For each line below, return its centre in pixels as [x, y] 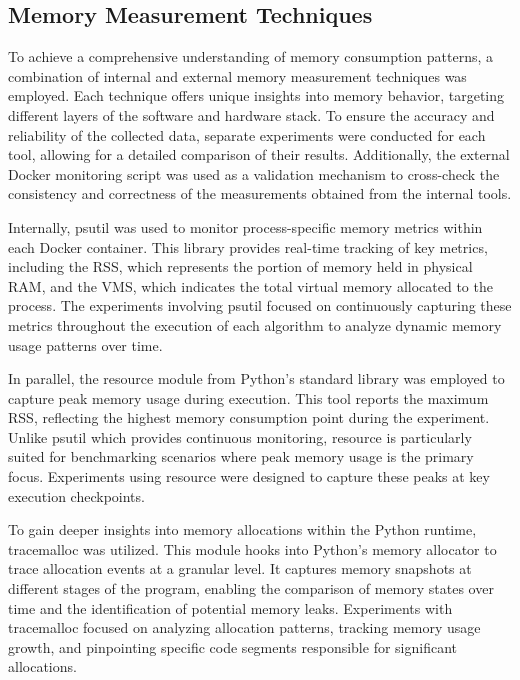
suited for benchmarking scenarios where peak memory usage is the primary [241, 456]
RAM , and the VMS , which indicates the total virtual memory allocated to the [250, 285]
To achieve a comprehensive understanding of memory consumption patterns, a [251, 56]
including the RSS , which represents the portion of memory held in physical [240, 266]
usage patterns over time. [85, 344]
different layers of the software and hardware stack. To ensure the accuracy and [251, 114]
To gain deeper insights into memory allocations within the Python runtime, [242, 529]
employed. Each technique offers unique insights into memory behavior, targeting [256, 95]
